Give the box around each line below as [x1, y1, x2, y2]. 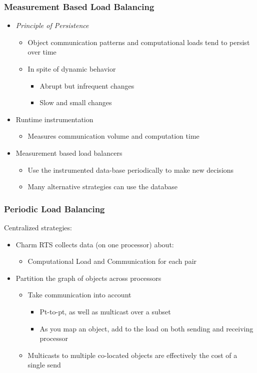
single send [27, 359, 61, 370]
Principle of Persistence [15, 20, 89, 31]
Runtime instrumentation [15, 114, 93, 124]
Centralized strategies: [4, 222, 72, 232]
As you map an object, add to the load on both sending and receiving [39, 323, 253, 333]
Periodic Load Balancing [4, 202, 105, 215]
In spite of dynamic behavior [27, 64, 116, 74]
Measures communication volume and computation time [27, 131, 199, 141]
